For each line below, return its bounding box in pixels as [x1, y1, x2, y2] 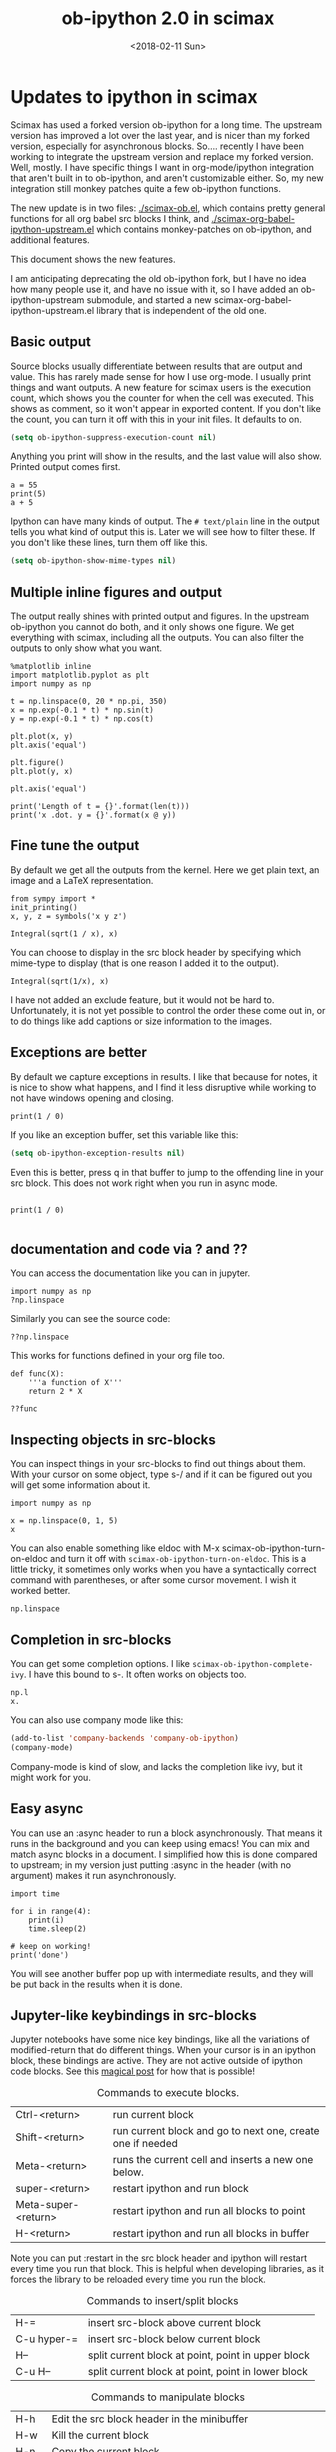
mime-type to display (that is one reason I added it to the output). [10, 957, 280, 969]
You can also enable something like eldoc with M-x [10, 1542, 220, 1554]
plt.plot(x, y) [10, 732, 74, 742]
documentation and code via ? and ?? [10, 1240, 248, 1257]
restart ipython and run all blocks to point [112, 2204, 306, 2218]
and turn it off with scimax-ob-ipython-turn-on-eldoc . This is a [49, 1553, 307, 1565]
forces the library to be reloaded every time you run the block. [10, 2273, 267, 2286]
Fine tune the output [10, 837, 140, 854]
